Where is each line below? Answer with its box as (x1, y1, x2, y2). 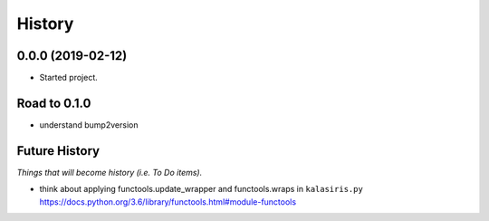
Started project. (39, 72, 99, 83)
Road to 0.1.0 (16, 95, 91, 110)
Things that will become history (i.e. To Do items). (16, 167, 203, 178)
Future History (16, 143, 101, 159)
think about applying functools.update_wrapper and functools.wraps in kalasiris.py (39, 184, 364, 195)
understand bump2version (39, 119, 139, 130)
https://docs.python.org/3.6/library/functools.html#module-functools (39, 196, 297, 207)
